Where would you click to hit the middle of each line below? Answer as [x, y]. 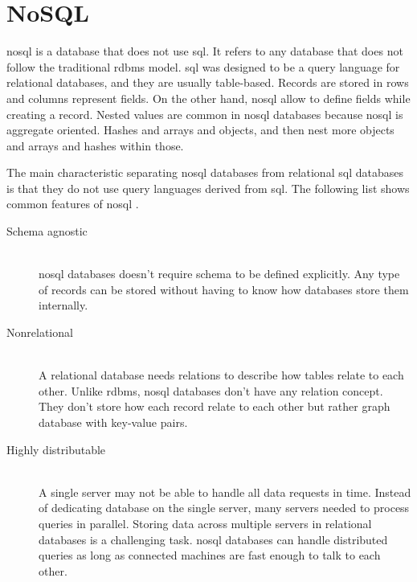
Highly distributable [56, 449]
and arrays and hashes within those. [95, 145]
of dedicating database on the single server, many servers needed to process [224, 508]
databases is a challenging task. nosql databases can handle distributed [213, 539]
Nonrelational [40, 332]
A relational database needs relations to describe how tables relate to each [221, 375]
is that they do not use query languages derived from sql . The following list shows [208, 188]
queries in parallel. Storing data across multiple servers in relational [205, 523]
